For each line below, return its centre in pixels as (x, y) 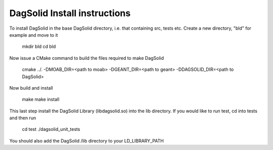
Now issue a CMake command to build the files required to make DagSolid (87, 58)
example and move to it (34, 35)
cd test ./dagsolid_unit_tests (51, 129)
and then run (23, 118)
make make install (41, 99)
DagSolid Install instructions (70, 13)
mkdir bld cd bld (39, 47)
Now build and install (31, 88)
